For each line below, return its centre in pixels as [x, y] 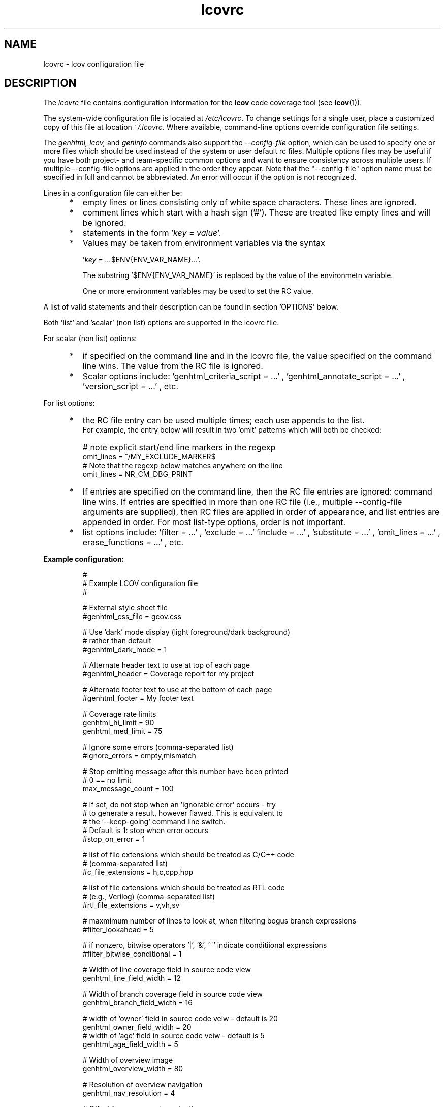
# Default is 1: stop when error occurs [145, 831]
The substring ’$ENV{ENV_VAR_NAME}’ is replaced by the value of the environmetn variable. [238, 275]
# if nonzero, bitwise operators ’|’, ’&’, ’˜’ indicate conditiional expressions [205, 945]
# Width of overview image [128, 1060]
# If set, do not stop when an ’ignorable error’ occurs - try [179, 805]
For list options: [69, 403]
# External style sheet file [125, 608]
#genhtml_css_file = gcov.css [132, 617]
